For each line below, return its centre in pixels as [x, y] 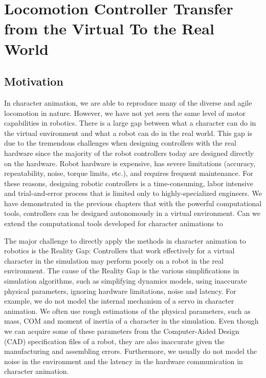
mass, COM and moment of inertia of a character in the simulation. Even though [131, 321]
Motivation [34, 81]
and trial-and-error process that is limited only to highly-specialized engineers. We [133, 193]
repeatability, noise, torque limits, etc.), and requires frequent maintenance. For [129, 173]
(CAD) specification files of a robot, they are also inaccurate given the [114, 341]
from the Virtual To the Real [109, 28]
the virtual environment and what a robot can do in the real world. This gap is [128, 133]
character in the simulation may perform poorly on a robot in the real [114, 260]
